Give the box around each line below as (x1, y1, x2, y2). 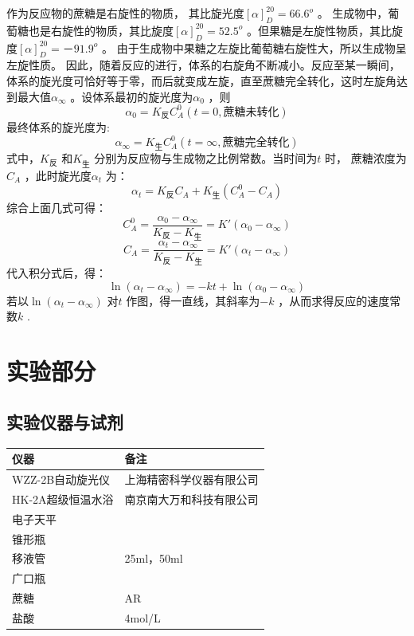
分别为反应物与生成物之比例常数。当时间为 (94, 150, 318, 167)
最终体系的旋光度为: (6, 119, 110, 135)
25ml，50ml (124, 550, 183, 567)
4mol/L (124, 609, 161, 626)
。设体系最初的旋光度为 (70, 88, 193, 104)
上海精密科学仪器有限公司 (124, 470, 259, 487)
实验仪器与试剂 (6, 409, 123, 434)
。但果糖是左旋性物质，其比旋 (246, 22, 403, 38)
